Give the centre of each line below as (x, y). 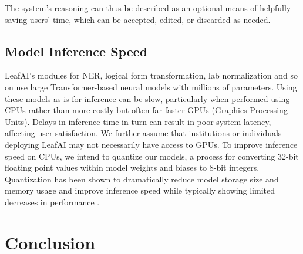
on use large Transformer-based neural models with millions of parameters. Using (151, 87)
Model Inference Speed (76, 51)
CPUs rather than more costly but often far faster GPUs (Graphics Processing (146, 110)
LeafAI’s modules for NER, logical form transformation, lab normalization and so (151, 75)
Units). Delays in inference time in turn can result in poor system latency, (138, 121)
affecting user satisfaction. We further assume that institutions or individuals (143, 133)
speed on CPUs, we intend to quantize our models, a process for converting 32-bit (152, 156)
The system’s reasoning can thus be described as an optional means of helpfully (148, 8)
